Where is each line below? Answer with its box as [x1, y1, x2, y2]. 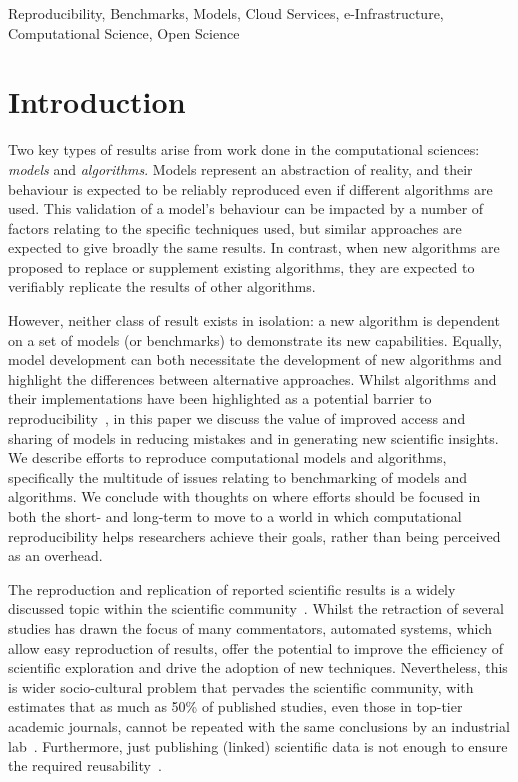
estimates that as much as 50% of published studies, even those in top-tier [8, 696, 463, 717]
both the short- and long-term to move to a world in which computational [8, 506, 462, 526]
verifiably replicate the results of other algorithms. [8, 276, 316, 297]
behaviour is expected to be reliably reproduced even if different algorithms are [8, 178, 493, 199]
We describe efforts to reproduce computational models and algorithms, [8, 447, 447, 468]
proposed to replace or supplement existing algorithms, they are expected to [8, 256, 475, 277]
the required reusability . [8, 755, 162, 776]
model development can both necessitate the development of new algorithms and [8, 349, 502, 370]
